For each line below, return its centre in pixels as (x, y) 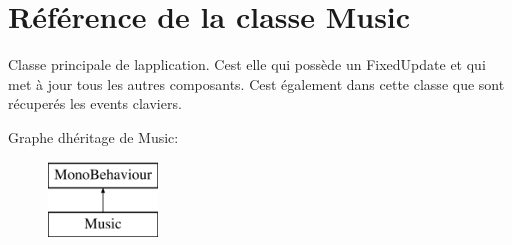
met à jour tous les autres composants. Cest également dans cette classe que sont (256, 83)
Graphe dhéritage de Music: (93, 136)
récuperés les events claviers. (95, 103)
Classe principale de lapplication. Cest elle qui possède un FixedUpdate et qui (247, 64)
